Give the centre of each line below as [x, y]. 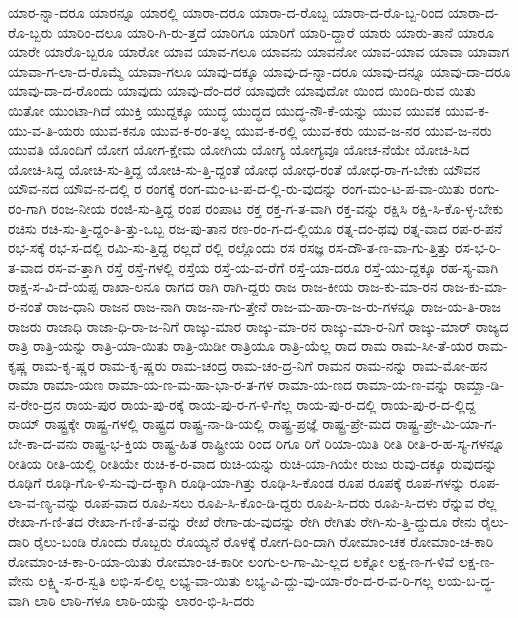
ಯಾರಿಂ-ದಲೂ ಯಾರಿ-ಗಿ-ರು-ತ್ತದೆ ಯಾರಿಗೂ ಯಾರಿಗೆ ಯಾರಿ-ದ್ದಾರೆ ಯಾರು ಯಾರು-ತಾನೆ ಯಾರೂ [275, 31]
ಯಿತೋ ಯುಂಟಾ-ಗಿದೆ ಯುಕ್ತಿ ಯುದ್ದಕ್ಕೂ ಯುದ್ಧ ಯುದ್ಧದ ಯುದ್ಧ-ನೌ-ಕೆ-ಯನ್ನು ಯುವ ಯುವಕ [224, 109]
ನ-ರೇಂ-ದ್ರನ [34, 403]
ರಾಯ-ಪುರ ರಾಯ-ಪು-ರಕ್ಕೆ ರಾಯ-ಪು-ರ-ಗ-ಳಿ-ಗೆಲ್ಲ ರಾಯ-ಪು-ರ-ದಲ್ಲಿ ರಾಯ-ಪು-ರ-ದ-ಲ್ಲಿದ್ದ [270, 403]
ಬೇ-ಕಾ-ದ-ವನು [43, 443]
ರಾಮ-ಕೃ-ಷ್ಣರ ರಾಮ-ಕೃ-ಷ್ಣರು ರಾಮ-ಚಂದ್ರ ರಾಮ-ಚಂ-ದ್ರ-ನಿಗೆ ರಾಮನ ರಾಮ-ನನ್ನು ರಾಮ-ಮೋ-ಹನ [260, 364]
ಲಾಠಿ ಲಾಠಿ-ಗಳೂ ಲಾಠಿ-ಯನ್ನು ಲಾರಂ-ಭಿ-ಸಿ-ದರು [144, 599]
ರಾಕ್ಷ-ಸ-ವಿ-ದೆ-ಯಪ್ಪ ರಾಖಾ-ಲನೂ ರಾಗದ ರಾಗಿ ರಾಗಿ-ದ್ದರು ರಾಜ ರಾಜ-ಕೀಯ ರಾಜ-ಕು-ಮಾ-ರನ [223, 286]
